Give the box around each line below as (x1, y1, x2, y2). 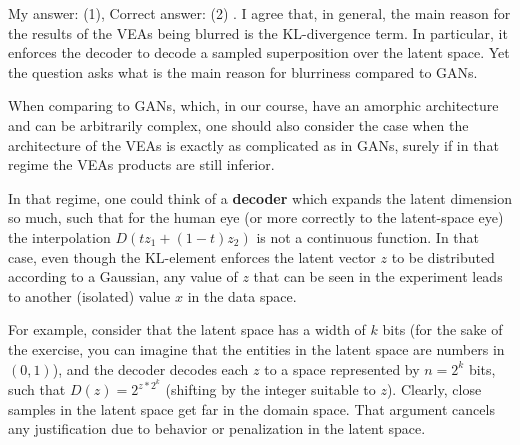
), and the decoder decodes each (52, 358, 249, 379)
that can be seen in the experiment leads (253, 266, 503, 287)
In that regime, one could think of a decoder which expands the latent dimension (8, 187, 512, 208)
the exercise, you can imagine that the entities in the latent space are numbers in (8, 338, 505, 359)
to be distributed (391, 246, 495, 267)
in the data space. (187, 285, 297, 306)
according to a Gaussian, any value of (8, 266, 238, 287)
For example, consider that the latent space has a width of (8, 319, 366, 340)
